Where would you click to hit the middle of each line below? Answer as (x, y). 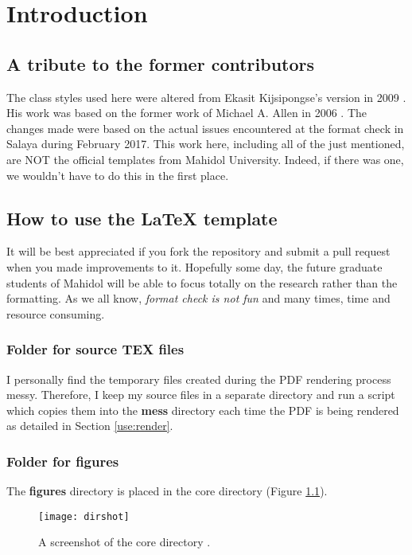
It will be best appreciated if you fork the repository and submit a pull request (198, 251)
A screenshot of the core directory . (124, 542)
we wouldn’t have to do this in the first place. (118, 175)
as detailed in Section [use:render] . (90, 426)
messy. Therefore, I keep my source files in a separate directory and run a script (201, 395)
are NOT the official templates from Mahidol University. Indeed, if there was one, (205, 159)
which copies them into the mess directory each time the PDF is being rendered (203, 410)
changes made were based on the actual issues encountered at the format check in (205, 128)
